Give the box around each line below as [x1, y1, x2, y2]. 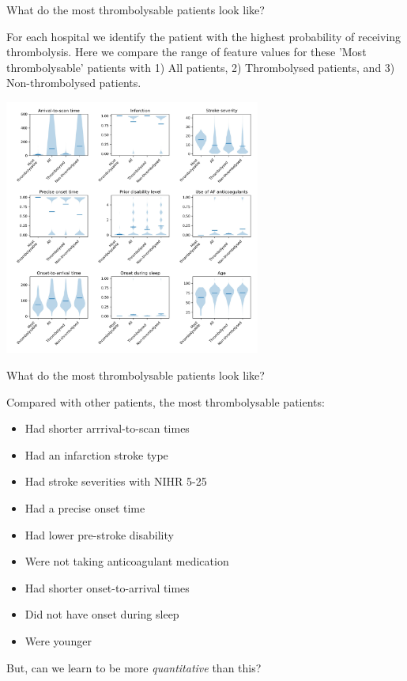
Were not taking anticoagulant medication [24, 553, 229, 569]
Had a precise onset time [24, 500, 145, 516]
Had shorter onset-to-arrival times [24, 579, 190, 596]
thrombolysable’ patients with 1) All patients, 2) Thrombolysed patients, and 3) [6, 59, 395, 75]
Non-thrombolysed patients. [6, 74, 141, 91]
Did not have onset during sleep [24, 606, 179, 622]
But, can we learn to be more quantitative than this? [6, 659, 262, 675]
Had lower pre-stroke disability [24, 526, 174, 543]
